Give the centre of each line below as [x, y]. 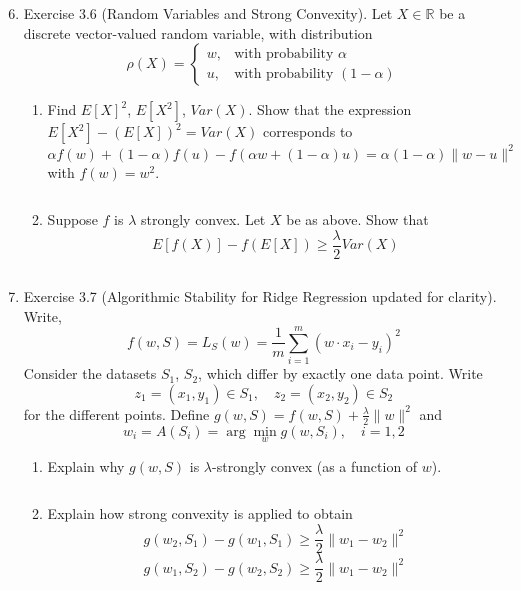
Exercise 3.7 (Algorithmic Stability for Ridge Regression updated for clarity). [260, 295]
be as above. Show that [357, 219]
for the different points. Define [116, 413]
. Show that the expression [330, 109]
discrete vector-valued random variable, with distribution [198, 32]
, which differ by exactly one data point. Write [340, 373]
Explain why [86, 465]
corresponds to [308, 131]
